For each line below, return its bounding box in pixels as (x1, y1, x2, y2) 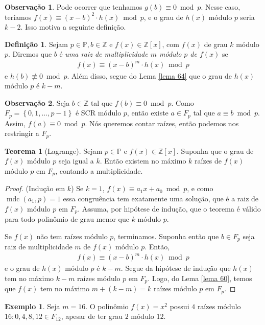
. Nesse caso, (201, 2, 240, 12)
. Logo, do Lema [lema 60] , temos (148, 272, 252, 283)
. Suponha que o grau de (177, 145, 254, 156)
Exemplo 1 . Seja (5, 300, 60, 311)
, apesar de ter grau (61, 311, 123, 321)
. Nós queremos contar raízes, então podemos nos (85, 118, 239, 128)
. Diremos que (8, 49, 52, 59)
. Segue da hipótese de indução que (121, 263, 231, 273)
